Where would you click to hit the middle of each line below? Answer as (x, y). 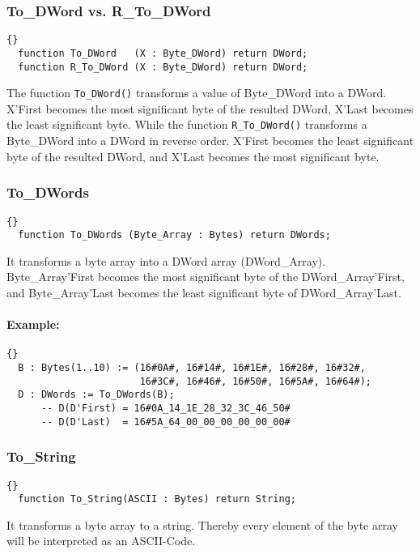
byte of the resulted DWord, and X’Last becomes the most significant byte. (193, 156)
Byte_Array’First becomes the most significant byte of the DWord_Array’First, (206, 277)
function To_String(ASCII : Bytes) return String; (157, 499)
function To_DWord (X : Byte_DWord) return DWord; (163, 53)
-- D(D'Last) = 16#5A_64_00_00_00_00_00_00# (165, 422)
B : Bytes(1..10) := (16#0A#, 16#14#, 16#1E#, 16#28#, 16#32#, (192, 368)
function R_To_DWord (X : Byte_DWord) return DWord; (163, 67)
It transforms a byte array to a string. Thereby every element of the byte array (202, 524)
